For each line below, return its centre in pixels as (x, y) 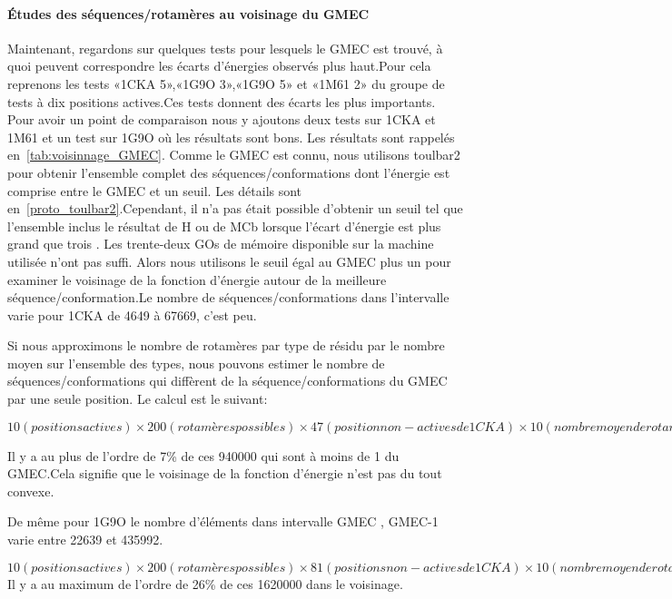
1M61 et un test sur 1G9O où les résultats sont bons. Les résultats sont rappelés (231, 137)
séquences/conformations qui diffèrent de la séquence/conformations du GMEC (227, 381)
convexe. (31, 491)
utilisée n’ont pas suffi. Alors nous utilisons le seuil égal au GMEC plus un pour (229, 261)
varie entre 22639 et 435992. (85, 540)
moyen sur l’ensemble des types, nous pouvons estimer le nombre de (196, 363)
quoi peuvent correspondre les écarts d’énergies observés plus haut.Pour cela (219, 66)
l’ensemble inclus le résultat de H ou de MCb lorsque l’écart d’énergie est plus (224, 226)
